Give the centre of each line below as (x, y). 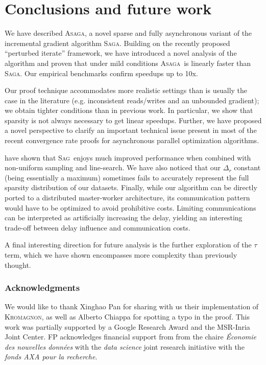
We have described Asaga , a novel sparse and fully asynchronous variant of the (128, 33)
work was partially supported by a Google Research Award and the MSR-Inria (127, 326)
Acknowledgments (42, 288)
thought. (18, 265)
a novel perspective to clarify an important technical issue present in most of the (131, 130)
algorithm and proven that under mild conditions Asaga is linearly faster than (128, 63)
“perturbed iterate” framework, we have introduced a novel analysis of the (121, 53)
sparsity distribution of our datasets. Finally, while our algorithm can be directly (131, 187)
